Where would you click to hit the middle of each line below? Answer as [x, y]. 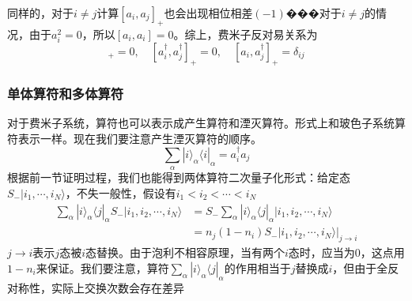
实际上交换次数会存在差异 [117, 287]
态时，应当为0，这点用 [346, 252]
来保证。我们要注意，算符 [102, 267]
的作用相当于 [257, 267]
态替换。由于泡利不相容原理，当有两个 [185, 252]
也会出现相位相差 [208, 13]
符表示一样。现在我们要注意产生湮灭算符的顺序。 [134, 138]
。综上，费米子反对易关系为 [246, 34]
